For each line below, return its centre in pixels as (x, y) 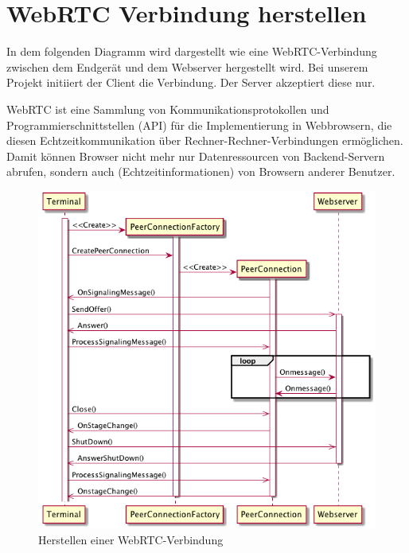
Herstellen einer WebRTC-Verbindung (131, 540)
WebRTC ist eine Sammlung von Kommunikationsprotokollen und (168, 109)
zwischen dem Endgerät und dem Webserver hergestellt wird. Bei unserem (187, 66)
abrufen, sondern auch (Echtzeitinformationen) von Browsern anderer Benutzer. (201, 171)
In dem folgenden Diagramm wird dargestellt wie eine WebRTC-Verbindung (192, 51)
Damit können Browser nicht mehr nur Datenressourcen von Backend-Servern (196, 156)
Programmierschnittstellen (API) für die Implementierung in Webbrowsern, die (199, 125)
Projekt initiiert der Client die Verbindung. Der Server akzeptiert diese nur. (191, 82)
